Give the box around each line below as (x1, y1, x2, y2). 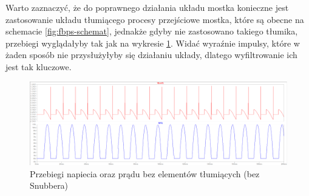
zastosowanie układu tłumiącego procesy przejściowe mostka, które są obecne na (5, 13, 304, 25)
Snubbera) (30, 179, 69, 192)
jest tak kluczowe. (5, 60, 72, 73)
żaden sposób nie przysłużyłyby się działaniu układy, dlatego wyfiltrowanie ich (5, 48, 297, 61)
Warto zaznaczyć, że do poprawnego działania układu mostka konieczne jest (5, 1, 289, 13)
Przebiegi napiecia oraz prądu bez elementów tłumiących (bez (30, 167, 260, 180)
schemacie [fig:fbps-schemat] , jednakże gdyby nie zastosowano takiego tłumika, (5, 25, 298, 38)
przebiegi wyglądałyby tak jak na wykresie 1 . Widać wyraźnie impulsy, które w (5, 36, 300, 49)
